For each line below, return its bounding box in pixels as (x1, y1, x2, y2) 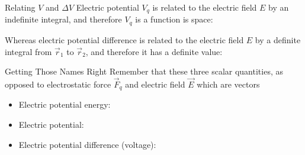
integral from (5, 45, 52, 57)
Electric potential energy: (18, 98, 111, 111)
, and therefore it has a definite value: (85, 45, 223, 57)
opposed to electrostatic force (5, 77, 111, 90)
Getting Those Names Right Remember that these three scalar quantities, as (5, 65, 283, 77)
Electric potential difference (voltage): (18, 138, 156, 150)
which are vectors (197, 77, 260, 90)
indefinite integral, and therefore (5, 13, 122, 25)
